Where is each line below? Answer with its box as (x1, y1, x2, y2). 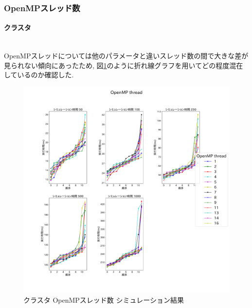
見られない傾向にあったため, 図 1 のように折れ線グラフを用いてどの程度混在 (4, 60, 243, 70)
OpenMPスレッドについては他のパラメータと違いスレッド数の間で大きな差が (4, 51, 249, 61)
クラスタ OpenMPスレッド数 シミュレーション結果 (23, 294, 184, 305)
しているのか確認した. (4, 70, 74, 80)
